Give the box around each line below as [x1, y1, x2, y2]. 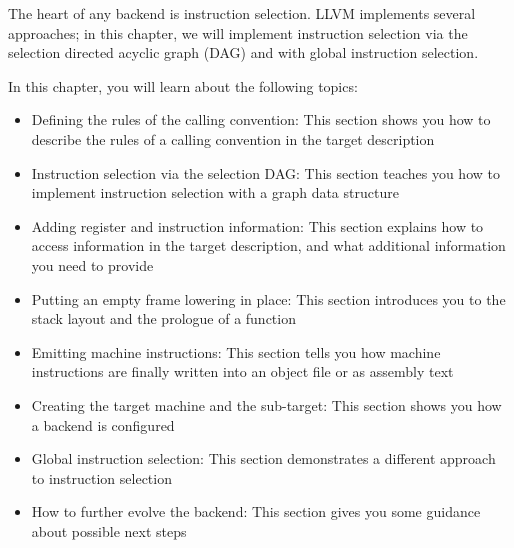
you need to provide [31, 254, 154, 275]
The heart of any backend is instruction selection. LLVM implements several [8, 3, 476, 23]
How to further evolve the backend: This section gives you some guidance [31, 501, 481, 522]
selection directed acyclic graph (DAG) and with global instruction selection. [8, 42, 479, 63]
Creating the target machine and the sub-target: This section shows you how [31, 394, 502, 415]
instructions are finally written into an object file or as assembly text [31, 361, 454, 382]
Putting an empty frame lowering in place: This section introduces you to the [31, 288, 506, 309]
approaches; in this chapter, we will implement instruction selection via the [8, 22, 468, 43]
